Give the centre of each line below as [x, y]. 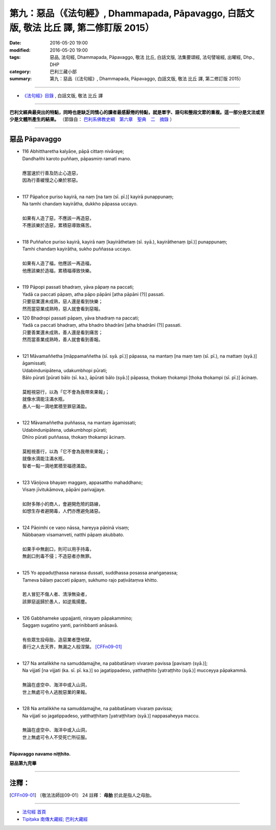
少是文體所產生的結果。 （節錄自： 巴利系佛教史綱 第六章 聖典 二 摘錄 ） [92, 119]
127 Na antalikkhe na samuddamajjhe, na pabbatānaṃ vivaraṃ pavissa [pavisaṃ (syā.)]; [115, 663]
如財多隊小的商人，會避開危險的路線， [63, 504]
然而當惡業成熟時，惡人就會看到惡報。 [63, 308]
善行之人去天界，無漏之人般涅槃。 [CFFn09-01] [72, 647]
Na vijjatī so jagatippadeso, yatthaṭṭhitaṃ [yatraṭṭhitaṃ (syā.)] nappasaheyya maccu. [111, 716]
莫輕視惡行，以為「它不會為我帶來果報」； [66, 392]
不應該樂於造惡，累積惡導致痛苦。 [58, 225]
